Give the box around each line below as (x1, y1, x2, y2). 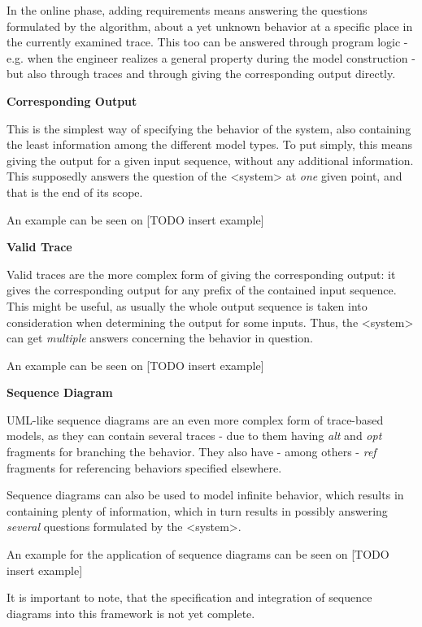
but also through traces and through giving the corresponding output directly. (7, 65, 396, 82)
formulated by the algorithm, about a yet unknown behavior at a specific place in (7, 17, 413, 34)
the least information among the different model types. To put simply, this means (7, 136, 413, 153)
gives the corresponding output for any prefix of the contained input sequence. (7, 281, 397, 298)
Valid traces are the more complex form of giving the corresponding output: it (7, 265, 396, 282)
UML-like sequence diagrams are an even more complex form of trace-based (7, 411, 384, 428)
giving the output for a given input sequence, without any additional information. (7, 151, 414, 168)
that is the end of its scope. (7, 183, 143, 200)
